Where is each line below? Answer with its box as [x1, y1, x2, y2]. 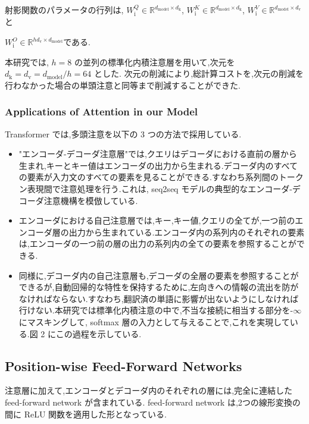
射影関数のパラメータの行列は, [5, 4, 124, 15]
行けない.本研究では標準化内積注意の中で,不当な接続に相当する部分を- [18, 304, 294, 316]
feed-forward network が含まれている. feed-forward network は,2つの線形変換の [5, 395, 301, 408]
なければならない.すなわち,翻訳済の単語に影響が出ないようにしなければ [18, 292, 299, 304]
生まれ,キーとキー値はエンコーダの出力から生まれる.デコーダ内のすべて [18, 159, 298, 171]
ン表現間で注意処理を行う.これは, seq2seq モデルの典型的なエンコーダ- [18, 182, 292, 194]
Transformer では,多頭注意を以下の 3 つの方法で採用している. [5, 127, 242, 140]
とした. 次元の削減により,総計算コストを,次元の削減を [93, 67, 304, 80]
